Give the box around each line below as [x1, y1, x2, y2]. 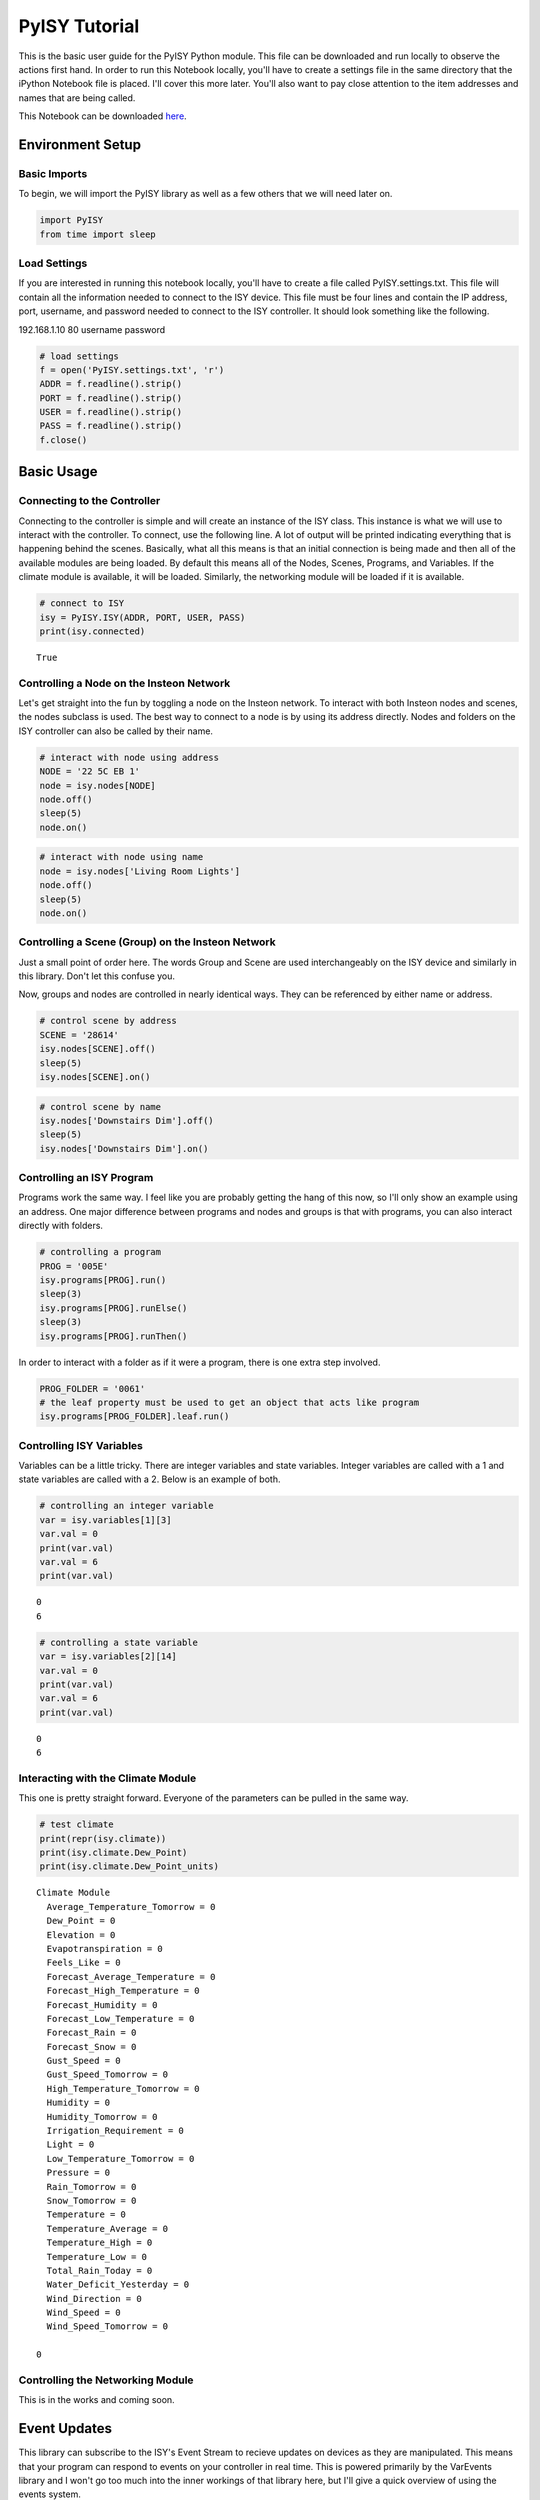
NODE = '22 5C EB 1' [39, 766, 140, 777]
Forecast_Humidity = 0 [46, 1999, 158, 2010]
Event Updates [18, 2420, 113, 2437]
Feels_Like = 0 [46, 1957, 121, 1969]
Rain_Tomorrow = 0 [46, 2181, 137, 2192]
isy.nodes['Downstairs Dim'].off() [39, 1115, 214, 1126]
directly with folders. [18, 1220, 104, 1232]
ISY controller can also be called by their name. [18, 725, 214, 737]
